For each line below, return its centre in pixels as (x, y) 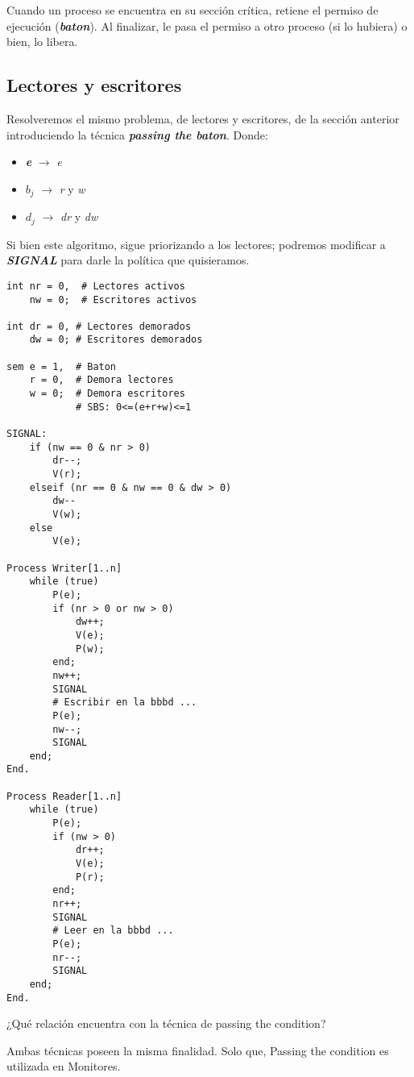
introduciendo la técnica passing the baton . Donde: (137, 134)
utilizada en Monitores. (64, 1066)
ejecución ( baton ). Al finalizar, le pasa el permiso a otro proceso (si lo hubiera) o (207, 25)
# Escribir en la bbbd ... (125, 703)
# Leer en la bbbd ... (113, 931)
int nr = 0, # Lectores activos (96, 286)
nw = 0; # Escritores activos (113, 299)
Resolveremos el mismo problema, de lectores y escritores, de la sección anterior (203, 118)
